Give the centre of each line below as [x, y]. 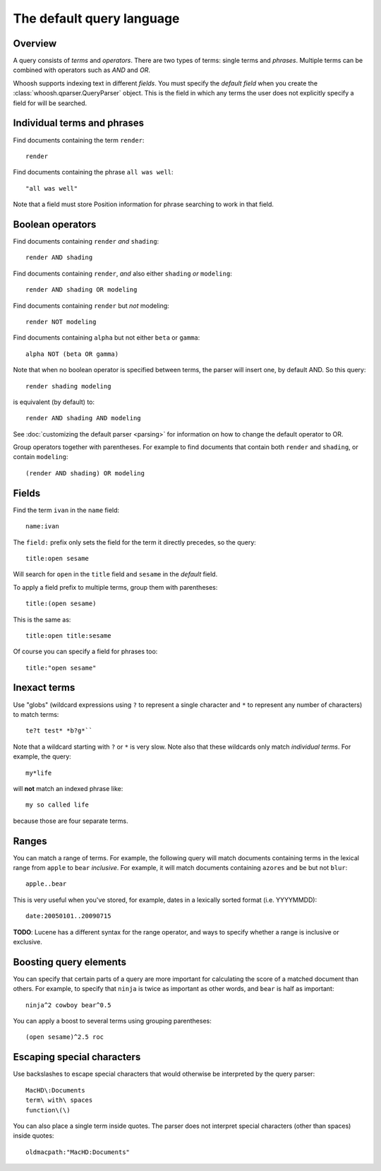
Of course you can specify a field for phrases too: [85, 652]
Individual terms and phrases [79, 123]
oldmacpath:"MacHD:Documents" [78, 1152]
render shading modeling [68, 386]
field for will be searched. [50, 103]
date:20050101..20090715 [68, 916]
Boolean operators [55, 224]
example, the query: [42, 756]
